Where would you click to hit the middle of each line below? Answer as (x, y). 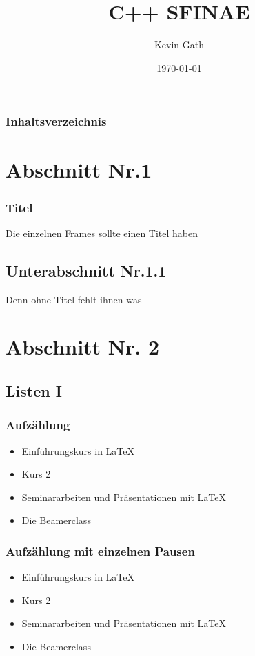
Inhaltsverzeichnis (56, 121)
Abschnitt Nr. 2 (83, 347)
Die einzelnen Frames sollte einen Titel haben (102, 233)
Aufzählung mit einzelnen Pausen (100, 551)
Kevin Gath (179, 45)
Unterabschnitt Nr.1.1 (86, 270)
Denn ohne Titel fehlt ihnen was (74, 299)
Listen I (34, 390)
